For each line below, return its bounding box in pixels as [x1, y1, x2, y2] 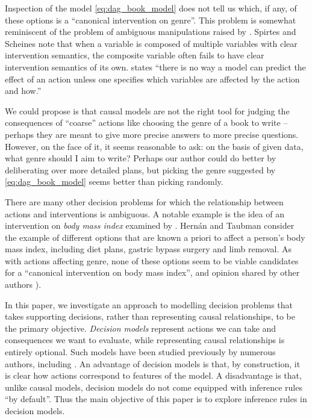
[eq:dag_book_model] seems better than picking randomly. [5, 175, 223, 188]
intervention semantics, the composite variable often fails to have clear [5, 49, 264, 61]
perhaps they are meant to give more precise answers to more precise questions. [5, 128, 299, 140]
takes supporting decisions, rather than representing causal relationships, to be [5, 310, 295, 323]
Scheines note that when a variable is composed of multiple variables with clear [5, 37, 298, 49]
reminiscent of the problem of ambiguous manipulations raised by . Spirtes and [5, 25, 296, 38]
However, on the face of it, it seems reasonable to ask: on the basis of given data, [5, 140, 304, 152]
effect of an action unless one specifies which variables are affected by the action [5, 72, 300, 85]
